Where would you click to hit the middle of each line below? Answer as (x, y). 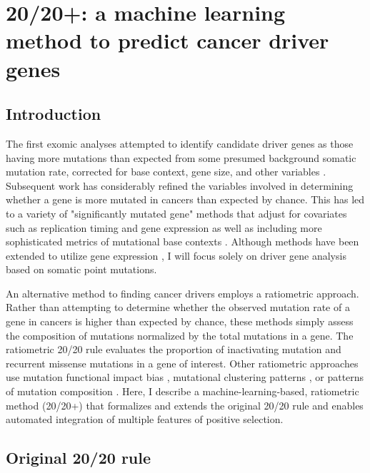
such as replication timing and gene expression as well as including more (164, 227)
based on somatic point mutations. (81, 269)
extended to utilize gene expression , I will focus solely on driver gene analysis (176, 255)
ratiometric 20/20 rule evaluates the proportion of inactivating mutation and (174, 349)
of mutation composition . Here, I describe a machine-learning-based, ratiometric (182, 391)
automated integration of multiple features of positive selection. (145, 419)
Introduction (54, 114)
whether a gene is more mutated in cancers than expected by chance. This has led (185, 199)
